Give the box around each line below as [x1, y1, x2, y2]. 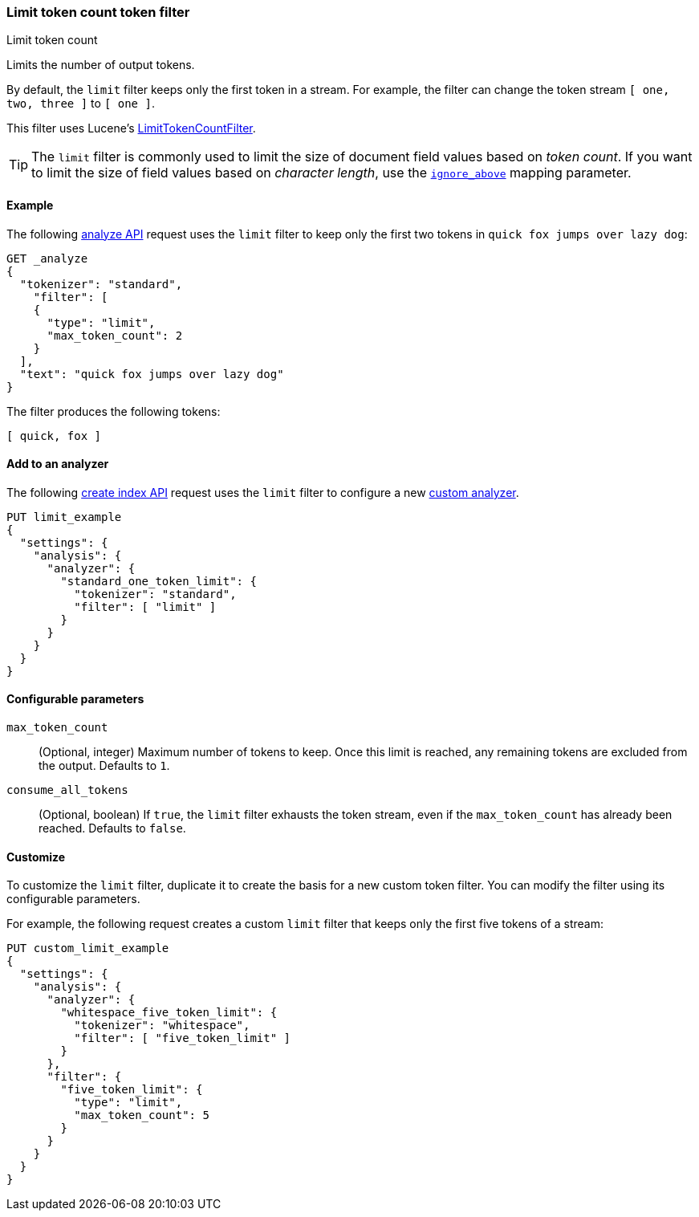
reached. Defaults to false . [39, 821, 186, 836]
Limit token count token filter [6, 4, 190, 20]
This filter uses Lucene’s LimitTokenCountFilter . [6, 121, 256, 136]
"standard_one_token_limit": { [60, 574, 257, 588]
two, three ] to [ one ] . [6, 96, 155, 111]
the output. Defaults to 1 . [39, 759, 170, 773]
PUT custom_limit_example [6, 942, 169, 955]
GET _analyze [6, 251, 88, 265]
